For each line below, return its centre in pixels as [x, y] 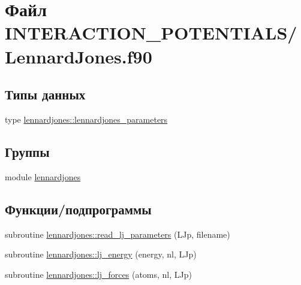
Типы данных [45, 94]
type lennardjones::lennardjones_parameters [86, 119]
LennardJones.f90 [79, 56]
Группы [27, 151]
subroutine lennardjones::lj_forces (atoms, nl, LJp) [98, 274]
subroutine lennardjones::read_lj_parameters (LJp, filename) [118, 234]
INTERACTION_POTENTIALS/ [151, 33]
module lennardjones [43, 176]
